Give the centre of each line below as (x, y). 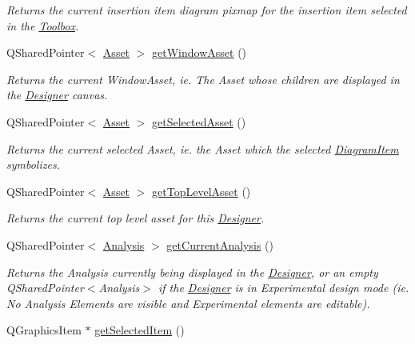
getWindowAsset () (200, 52)
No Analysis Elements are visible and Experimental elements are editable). (188, 303)
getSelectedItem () (140, 330)
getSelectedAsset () (199, 121)
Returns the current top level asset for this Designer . (136, 218)
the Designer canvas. (57, 95)
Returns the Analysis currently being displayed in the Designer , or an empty (192, 272)
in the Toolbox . (43, 25)
